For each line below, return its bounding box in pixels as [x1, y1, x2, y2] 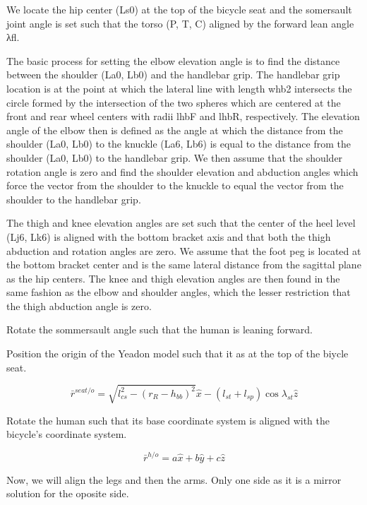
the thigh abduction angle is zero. [6, 298, 152, 313]
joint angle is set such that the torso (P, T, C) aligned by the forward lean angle [6, 16, 354, 30]
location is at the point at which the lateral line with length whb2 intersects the [6, 81, 352, 95]
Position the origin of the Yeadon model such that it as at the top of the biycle [6, 346, 349, 361]
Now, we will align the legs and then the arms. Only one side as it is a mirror [6, 472, 342, 487]
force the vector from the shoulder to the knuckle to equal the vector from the [6, 178, 344, 193]
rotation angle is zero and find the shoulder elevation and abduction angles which [6, 164, 359, 179]
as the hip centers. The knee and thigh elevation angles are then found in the [6, 271, 340, 285]
